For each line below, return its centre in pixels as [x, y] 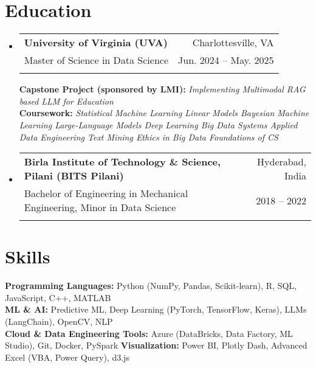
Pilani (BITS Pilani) [74, 176]
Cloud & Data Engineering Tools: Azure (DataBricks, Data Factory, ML [149, 333]
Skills [28, 256]
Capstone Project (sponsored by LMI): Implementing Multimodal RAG [162, 89]
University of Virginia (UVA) [96, 43]
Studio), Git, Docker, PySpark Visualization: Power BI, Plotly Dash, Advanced [156, 345]
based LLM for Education [66, 101]
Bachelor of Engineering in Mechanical [106, 193]
